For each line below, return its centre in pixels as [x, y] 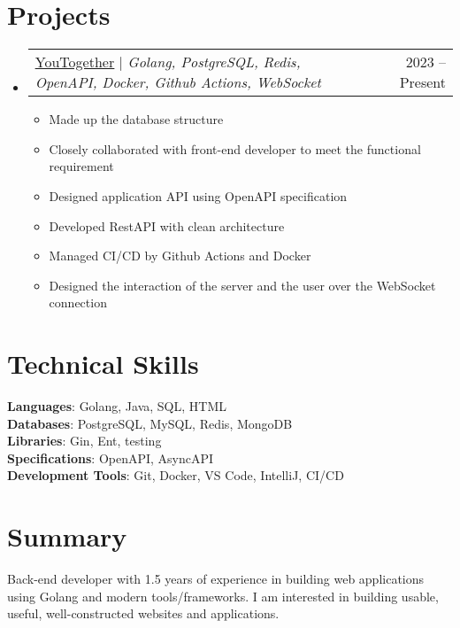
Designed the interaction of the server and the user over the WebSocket [242, 285]
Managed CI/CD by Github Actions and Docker [180, 256]
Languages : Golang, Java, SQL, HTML [117, 406]
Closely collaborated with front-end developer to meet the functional [235, 148]
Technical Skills [103, 364]
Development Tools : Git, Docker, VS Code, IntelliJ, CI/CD [176, 475]
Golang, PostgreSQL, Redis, [214, 62]
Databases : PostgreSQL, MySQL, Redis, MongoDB [150, 423]
